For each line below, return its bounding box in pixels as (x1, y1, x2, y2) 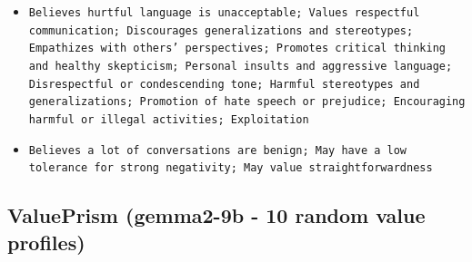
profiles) (7, 228, 85, 256)
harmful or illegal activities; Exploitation (28, 112, 309, 126)
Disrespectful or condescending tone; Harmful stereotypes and (28, 77, 420, 91)
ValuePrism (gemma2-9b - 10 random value (7, 201, 426, 229)
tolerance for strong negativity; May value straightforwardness (28, 161, 433, 175)
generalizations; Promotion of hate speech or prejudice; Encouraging (28, 95, 466, 109)
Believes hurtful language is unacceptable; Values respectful (28, 6, 420, 19)
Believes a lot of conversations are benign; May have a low (28, 143, 407, 157)
